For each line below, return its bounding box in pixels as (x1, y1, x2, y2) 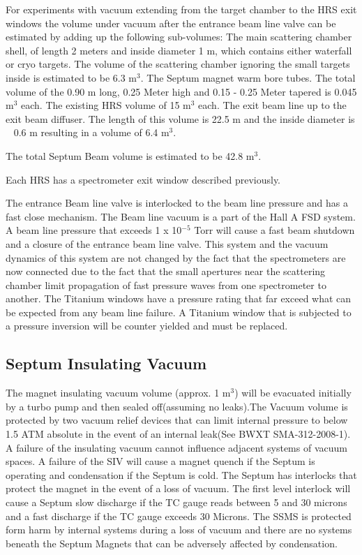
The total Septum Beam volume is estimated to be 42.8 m (6, 148, 255, 163)
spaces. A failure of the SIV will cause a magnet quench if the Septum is (6, 454, 315, 468)
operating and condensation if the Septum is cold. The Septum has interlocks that (6, 467, 357, 482)
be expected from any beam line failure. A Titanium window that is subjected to (6, 304, 352, 319)
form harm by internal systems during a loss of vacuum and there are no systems (6, 522, 352, 537)
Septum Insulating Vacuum (6, 353, 207, 374)
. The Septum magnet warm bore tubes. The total (140, 70, 356, 84)
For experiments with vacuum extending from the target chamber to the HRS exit (6, 2, 357, 16)
